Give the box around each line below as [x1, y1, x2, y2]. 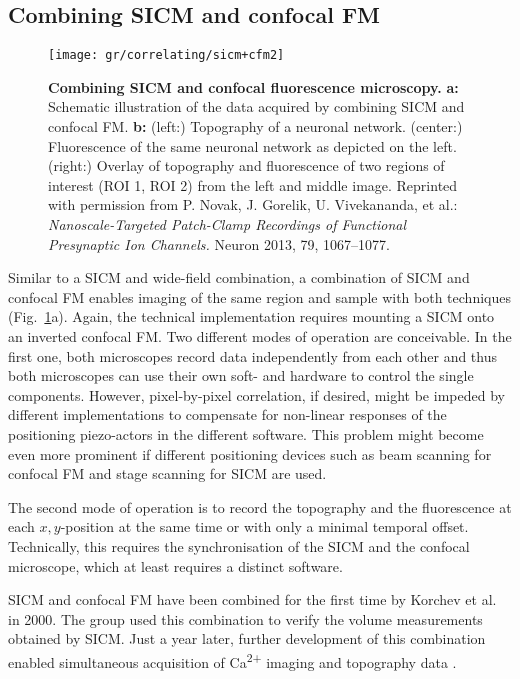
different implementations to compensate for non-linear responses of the [8, 404, 447, 425]
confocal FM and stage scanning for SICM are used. [8, 463, 327, 484]
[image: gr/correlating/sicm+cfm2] [48, 48, 285, 63]
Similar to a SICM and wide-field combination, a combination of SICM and [8, 267, 470, 288]
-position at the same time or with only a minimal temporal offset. [60, 516, 469, 537]
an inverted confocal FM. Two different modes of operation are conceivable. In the [8, 325, 512, 346]
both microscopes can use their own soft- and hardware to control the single [8, 365, 474, 386]
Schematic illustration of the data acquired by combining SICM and [48, 96, 465, 117]
